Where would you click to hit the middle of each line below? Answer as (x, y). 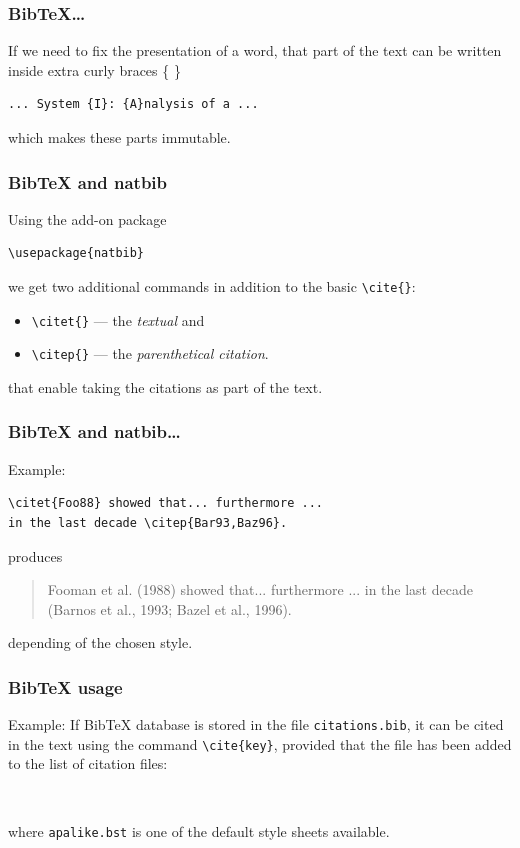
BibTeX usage (65, 686)
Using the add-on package (87, 218)
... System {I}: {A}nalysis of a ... (133, 104)
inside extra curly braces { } (94, 69)
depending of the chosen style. (100, 642)
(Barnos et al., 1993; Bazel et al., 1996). (169, 608)
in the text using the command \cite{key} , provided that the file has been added (260, 743)
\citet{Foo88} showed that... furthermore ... (165, 503)
